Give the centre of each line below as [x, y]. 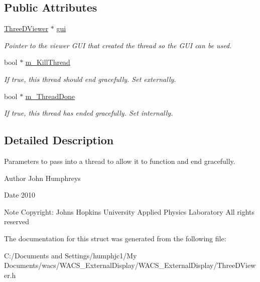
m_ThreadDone [50, 96]
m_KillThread [48, 62]
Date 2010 [20, 195]
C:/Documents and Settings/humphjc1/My [71, 255]
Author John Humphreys [42, 178]
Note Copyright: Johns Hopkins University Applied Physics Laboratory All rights [129, 211]
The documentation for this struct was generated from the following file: [115, 238]
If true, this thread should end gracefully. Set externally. [90, 79]
